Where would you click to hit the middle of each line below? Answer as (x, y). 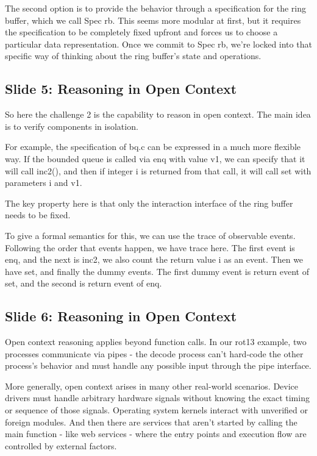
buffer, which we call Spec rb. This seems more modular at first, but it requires (153, 20)
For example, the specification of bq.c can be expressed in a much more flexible (153, 147)
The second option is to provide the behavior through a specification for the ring (155, 8)
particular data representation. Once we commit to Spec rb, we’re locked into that (158, 44)
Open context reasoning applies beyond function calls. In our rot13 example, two (156, 342)
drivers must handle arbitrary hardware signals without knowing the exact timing (157, 398)
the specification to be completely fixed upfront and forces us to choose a (141, 32)
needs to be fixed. (38, 215)
